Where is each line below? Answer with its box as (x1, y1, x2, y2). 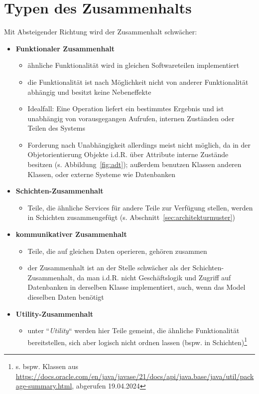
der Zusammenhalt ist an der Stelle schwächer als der (27, 262, 190, 273)
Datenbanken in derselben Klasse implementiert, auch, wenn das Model (27, 282, 246, 292)
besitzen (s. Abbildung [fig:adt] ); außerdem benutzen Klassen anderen (27, 159, 242, 170)
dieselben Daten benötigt (27, 292, 104, 302)
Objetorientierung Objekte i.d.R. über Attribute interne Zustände (27, 149, 229, 160)
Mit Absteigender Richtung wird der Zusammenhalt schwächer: (4, 26, 197, 37)
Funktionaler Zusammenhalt (15, 43, 115, 53)
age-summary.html (15, 381, 72, 391)
